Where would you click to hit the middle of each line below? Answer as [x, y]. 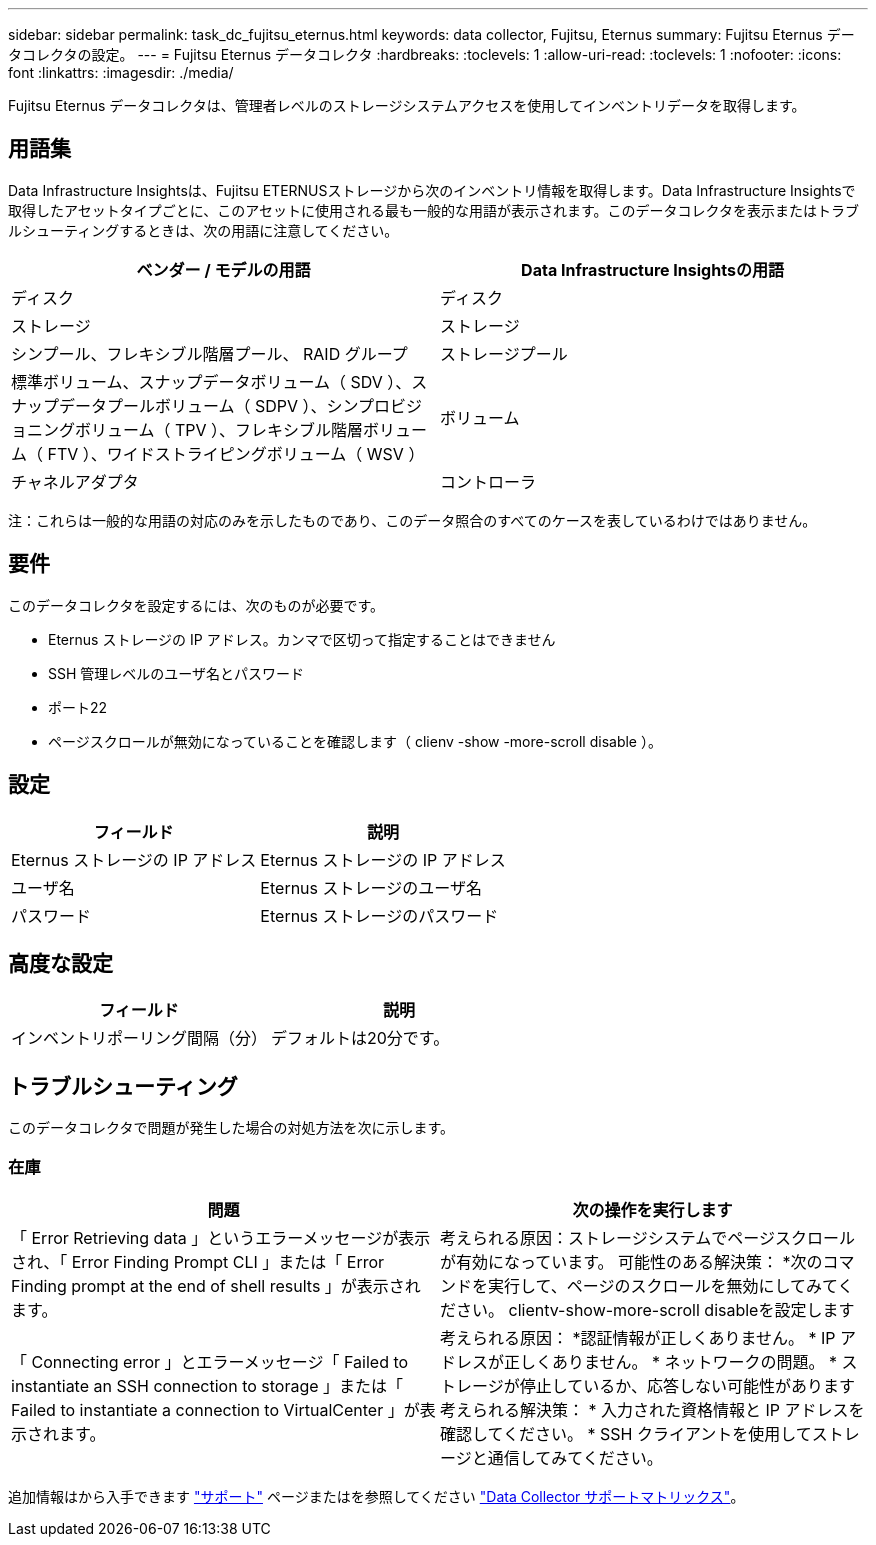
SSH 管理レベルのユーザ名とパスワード [176, 673]
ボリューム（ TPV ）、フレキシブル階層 [219, 429]
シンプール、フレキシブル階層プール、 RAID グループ [209, 353]
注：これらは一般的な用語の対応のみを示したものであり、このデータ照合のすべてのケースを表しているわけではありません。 [412, 520]
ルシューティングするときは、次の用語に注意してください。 [203, 230]
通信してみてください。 [575, 1457]
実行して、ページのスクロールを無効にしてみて [663, 1285]
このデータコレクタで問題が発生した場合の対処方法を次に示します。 [231, 1128]
